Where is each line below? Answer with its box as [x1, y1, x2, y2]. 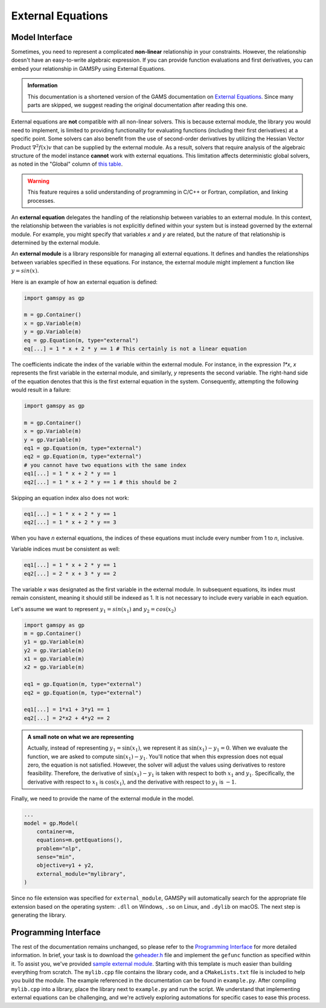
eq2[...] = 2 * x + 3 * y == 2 [24, 570, 117, 577]
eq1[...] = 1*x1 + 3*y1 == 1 [24, 706, 110, 713]
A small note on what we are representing [27, 733, 134, 741]
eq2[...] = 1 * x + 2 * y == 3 [24, 519, 117, 526]
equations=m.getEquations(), [36, 837, 123, 843]
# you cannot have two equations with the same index [24, 462, 187, 468]
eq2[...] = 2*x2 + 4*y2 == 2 [24, 715, 110, 721]
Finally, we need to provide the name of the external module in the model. [11, 795, 194, 802]
